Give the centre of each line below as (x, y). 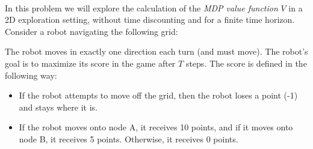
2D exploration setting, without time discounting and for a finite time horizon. (150, 20)
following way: (31, 75)
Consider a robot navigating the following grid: (91, 31)
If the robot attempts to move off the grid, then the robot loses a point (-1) (158, 95)
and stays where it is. (58, 107)
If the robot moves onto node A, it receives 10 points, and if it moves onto (156, 127)
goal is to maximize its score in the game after (90, 63)
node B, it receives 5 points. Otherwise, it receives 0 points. (129, 138)
